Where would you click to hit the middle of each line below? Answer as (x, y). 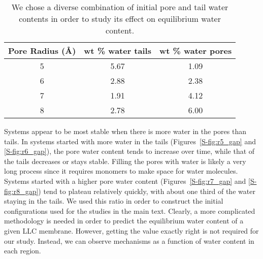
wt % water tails (118, 51)
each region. (23, 251)
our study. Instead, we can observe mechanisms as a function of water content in (129, 240)
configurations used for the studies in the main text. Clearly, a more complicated (130, 211)
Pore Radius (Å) (42, 51)
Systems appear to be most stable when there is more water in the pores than (125, 131)
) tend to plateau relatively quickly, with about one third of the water (147, 191)
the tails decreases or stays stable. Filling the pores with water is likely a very (125, 161)
